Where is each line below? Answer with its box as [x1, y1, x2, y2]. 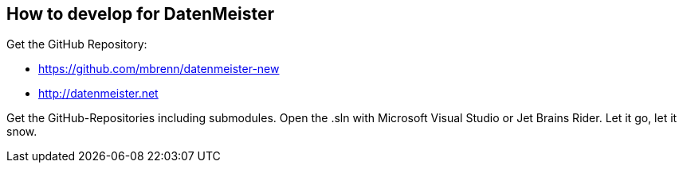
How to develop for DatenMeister [6, 4, 275, 24]
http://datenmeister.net [38, 86, 159, 101]
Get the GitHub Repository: [6, 37, 147, 52]
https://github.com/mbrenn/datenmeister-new [38, 62, 280, 76]
